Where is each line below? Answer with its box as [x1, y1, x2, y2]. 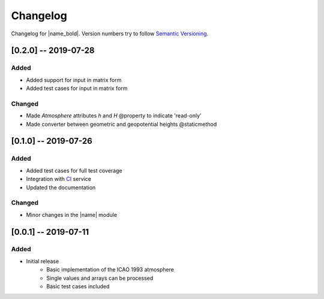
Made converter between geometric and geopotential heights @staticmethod [26, 120, 217, 128]
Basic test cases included [46, 283, 110, 290]
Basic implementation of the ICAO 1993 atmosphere [46, 266, 174, 273]
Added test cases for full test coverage [26, 167, 122, 174]
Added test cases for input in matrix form [26, 84, 128, 92]
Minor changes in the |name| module [26, 211, 117, 218]
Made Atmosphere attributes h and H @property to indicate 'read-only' [26, 112, 202, 119]
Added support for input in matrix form [26, 76, 122, 83]
